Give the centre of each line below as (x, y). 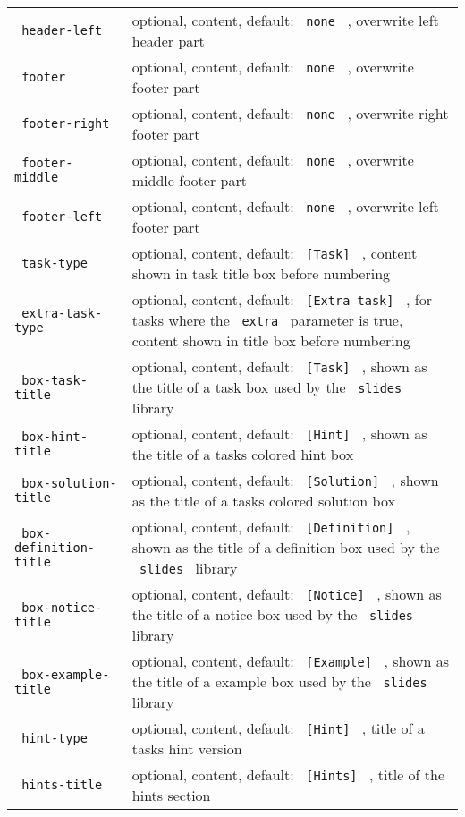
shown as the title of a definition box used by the (286, 547)
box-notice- (62, 607)
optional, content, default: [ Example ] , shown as (291, 661)
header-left (62, 30)
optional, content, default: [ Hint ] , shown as (279, 434)
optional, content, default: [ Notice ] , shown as (287, 594)
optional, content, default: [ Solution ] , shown (285, 480)
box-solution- (69, 483)
